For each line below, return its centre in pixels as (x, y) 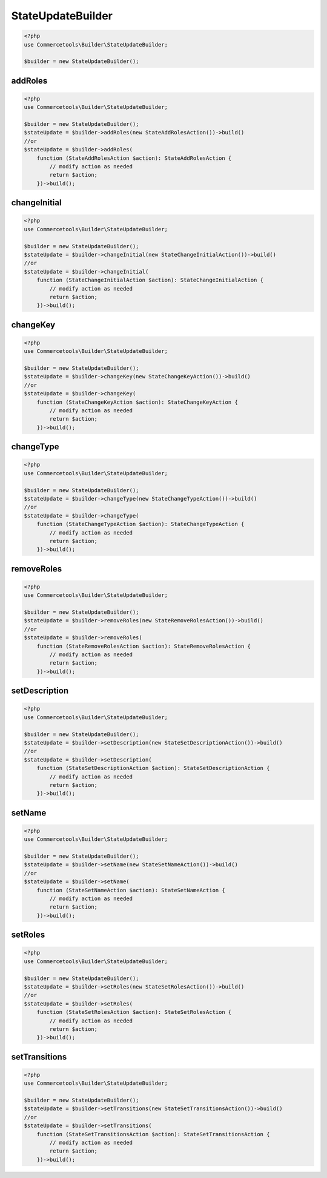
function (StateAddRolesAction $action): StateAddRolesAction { (134, 158)
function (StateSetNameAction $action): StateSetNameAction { (131, 890)
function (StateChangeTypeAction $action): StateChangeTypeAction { (140, 524)
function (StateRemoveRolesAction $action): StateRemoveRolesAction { (144, 646)
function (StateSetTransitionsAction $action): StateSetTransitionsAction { (153, 1134)
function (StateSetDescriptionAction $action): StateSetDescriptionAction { (153, 768)
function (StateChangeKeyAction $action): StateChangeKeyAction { (137, 402)
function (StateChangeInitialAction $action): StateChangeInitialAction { (150, 280)
